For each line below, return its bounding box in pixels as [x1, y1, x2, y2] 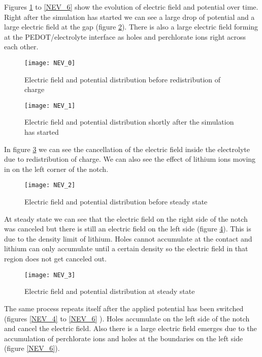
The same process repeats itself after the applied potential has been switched [4, 303, 244, 313]
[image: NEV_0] [24, 59, 76, 67]
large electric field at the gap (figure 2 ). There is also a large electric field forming [4, 21, 258, 32]
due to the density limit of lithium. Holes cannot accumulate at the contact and [4, 233, 252, 244]
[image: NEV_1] [24, 102, 76, 109]
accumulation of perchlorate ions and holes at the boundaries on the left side [4, 333, 243, 343]
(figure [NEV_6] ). [4, 343, 60, 353]
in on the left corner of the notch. [4, 163, 109, 174]
